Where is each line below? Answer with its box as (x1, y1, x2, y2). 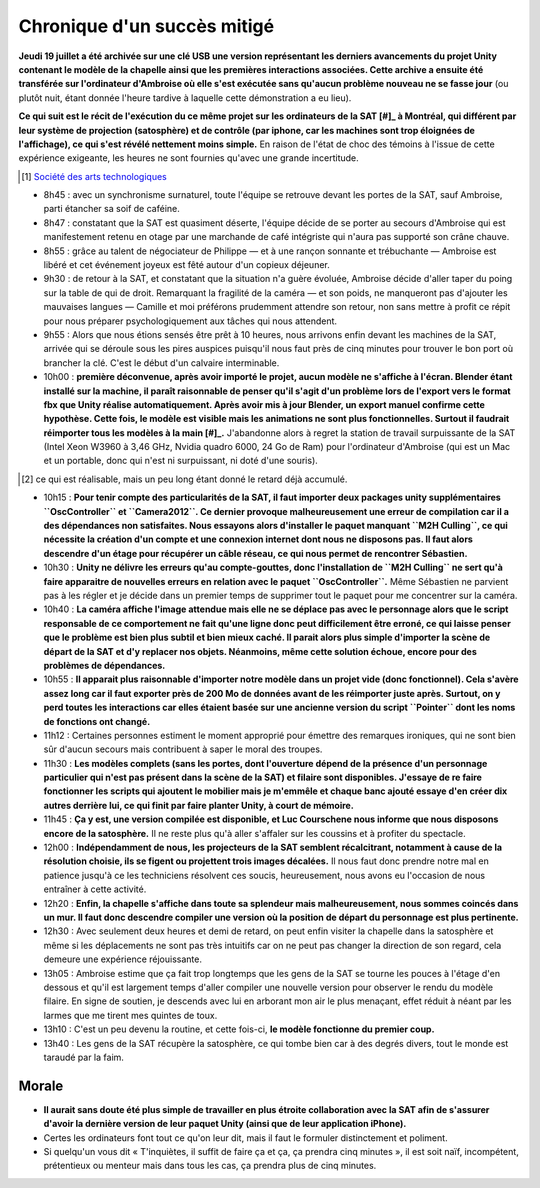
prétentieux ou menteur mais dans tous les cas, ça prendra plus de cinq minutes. (43, 1160, 377, 1172)
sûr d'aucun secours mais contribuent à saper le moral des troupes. (43, 743, 323, 755)
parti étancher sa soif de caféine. (43, 203, 180, 215)
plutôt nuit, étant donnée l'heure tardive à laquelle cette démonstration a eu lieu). (18, 91, 352, 104)
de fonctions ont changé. (43, 715, 151, 727)
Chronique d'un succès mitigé (18, 15, 275, 37)
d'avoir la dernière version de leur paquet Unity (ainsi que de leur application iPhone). (43, 1118, 407, 1130)
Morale (18, 1077, 64, 1094)
